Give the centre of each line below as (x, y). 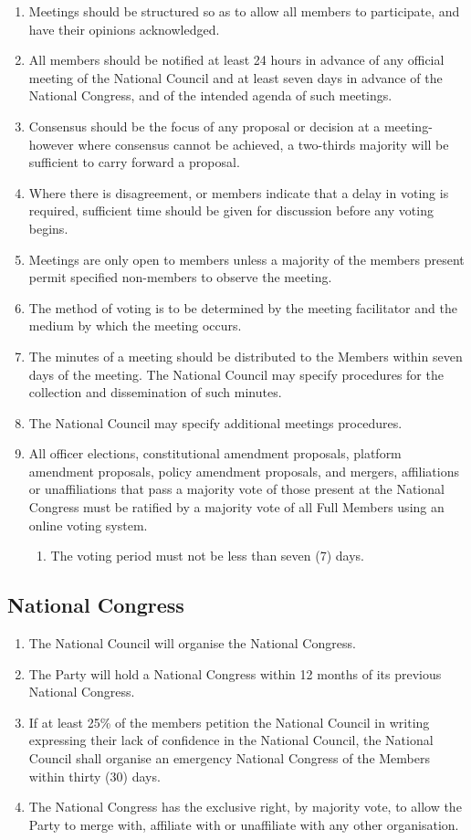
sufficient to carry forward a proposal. (134, 162)
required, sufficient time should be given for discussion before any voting (231, 210)
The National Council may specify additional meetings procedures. (215, 422)
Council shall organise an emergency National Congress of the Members (229, 758)
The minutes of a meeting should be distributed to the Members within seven (246, 356)
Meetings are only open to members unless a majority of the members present (246, 259)
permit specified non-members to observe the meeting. (180, 277)
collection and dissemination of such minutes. (155, 392)
